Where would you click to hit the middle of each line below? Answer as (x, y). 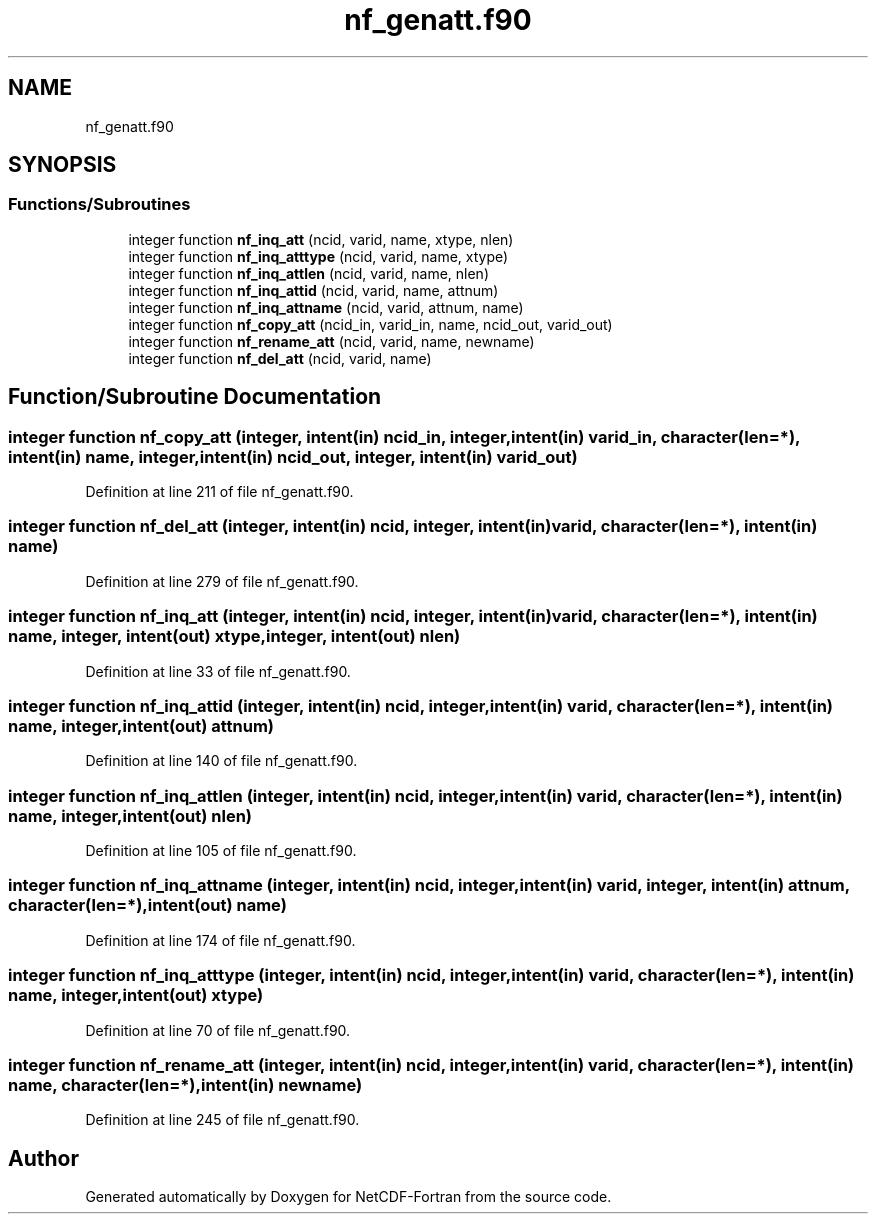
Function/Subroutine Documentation (195, 397)
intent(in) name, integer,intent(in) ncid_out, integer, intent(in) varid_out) (293, 456)
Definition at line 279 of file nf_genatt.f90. (222, 581)
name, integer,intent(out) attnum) (141, 725)
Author (43, 1158)
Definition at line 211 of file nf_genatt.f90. (219, 492)
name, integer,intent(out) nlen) (130, 815)
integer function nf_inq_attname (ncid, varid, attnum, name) (326, 307)
